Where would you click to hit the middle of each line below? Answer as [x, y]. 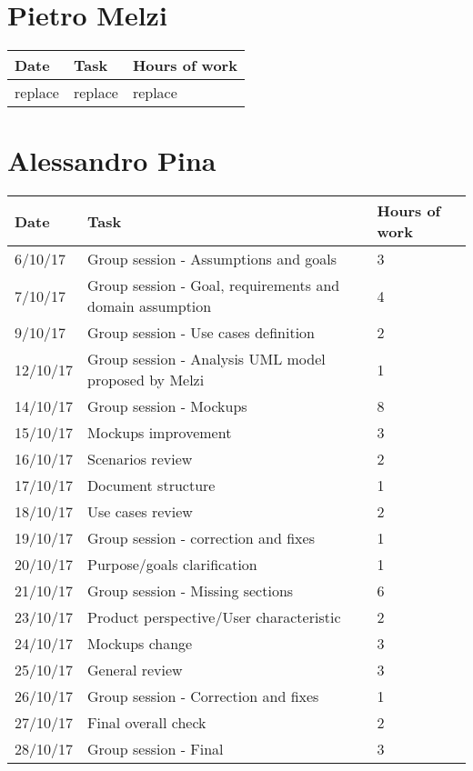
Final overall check [147, 723]
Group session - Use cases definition [201, 333]
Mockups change [140, 644]
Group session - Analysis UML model [206, 359]
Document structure [151, 486]
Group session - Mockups [167, 406]
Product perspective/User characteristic [214, 617]
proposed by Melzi [146, 380]
